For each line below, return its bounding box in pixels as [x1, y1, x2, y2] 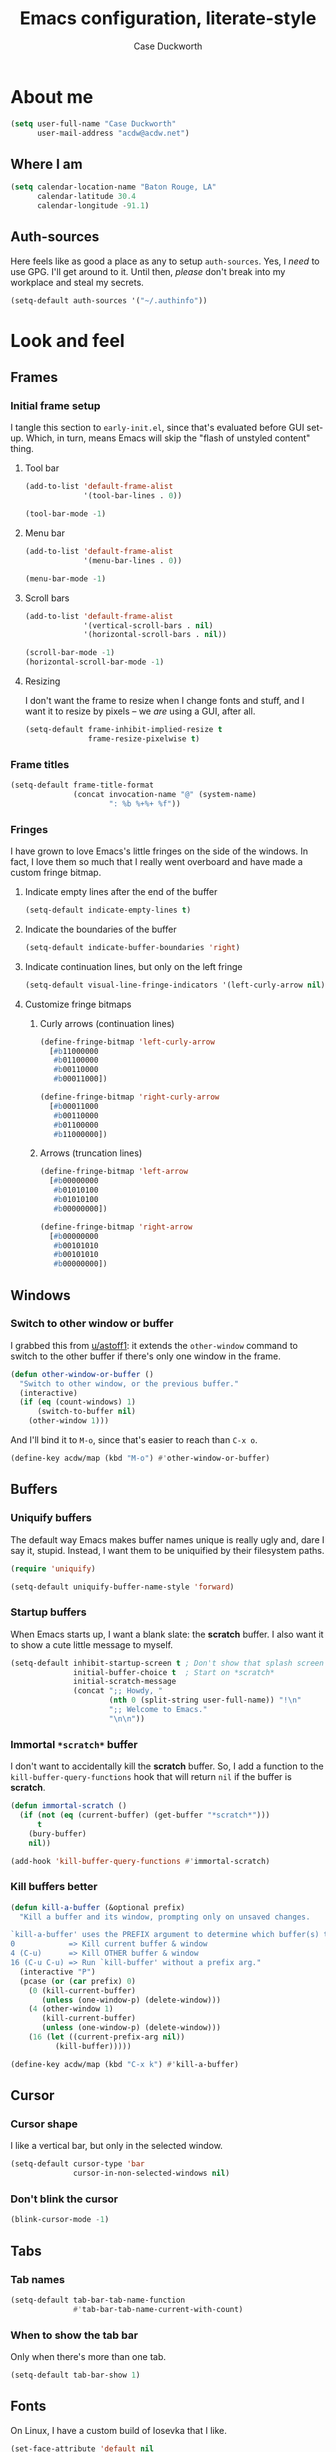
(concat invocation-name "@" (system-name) [73, 789, 257, 799]
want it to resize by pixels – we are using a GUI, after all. [24, 705, 256, 717]
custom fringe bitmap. [10, 867, 102, 879]
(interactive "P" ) [19, 1967, 97, 1977]
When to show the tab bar [10, 2328, 138, 2342]
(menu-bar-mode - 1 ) [24, 573, 107, 584]
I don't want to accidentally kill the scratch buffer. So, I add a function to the [10, 1760, 324, 1772]
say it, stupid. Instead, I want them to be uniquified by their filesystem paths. [10, 1544, 325, 1556]
